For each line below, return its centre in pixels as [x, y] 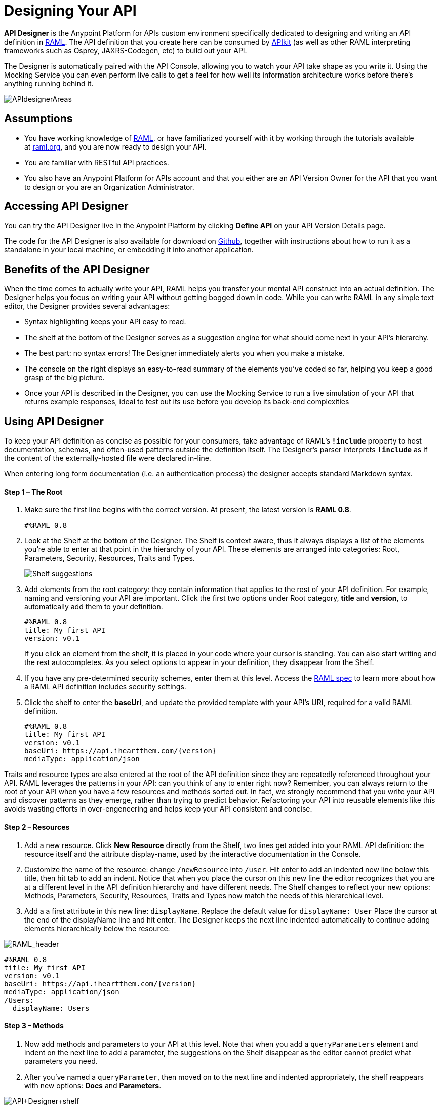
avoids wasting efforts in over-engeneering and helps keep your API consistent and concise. [158, 809]
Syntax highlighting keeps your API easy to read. [105, 322]
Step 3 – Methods [34, 1026]
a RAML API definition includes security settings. [105, 687]
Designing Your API [70, 11]
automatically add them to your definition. [94, 607]
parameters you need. [61, 1061]
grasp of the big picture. [65, 378]
